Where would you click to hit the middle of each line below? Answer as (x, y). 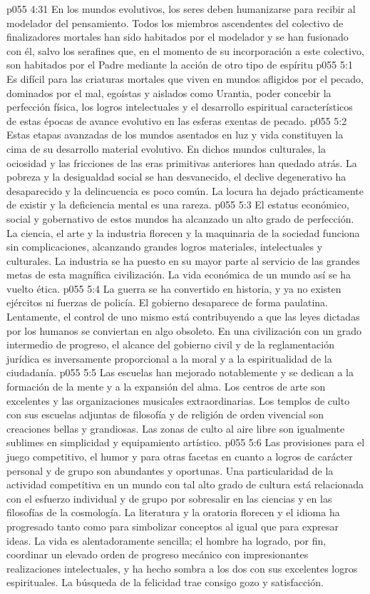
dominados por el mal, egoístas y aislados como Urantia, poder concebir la (169, 92)
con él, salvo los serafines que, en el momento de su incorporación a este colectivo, (185, 50)
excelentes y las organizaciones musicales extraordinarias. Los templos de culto (178, 400)
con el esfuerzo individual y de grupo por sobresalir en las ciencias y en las (169, 498)
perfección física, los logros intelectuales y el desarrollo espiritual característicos (180, 107)
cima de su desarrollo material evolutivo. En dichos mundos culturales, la (166, 148)
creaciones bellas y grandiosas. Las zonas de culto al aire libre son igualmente (176, 428)
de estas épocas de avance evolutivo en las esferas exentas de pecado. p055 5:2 (177, 120)
